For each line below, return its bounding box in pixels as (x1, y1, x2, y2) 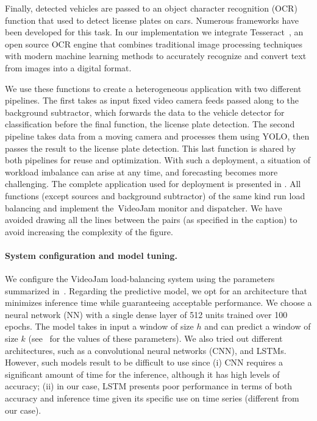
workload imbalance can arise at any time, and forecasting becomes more (5, 165, 278, 178)
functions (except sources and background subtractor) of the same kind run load (5, 189, 305, 202)
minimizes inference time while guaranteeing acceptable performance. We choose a (5, 296, 312, 309)
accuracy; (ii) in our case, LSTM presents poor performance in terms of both (5, 380, 292, 392)
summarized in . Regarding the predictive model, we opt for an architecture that (5, 284, 307, 297)
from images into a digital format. (5, 61, 132, 74)
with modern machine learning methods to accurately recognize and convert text (5, 49, 307, 62)
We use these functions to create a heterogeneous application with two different (5, 82, 302, 94)
